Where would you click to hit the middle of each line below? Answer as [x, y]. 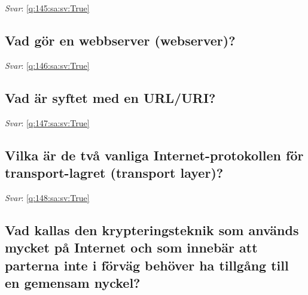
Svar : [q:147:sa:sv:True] [47, 122]
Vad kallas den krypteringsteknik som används [152, 229]
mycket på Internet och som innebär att [131, 247]
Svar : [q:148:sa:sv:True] [47, 197]
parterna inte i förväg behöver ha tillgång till [147, 265]
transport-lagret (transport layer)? [114, 172]
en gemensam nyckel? [73, 282]
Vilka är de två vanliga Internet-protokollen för [154, 155]
